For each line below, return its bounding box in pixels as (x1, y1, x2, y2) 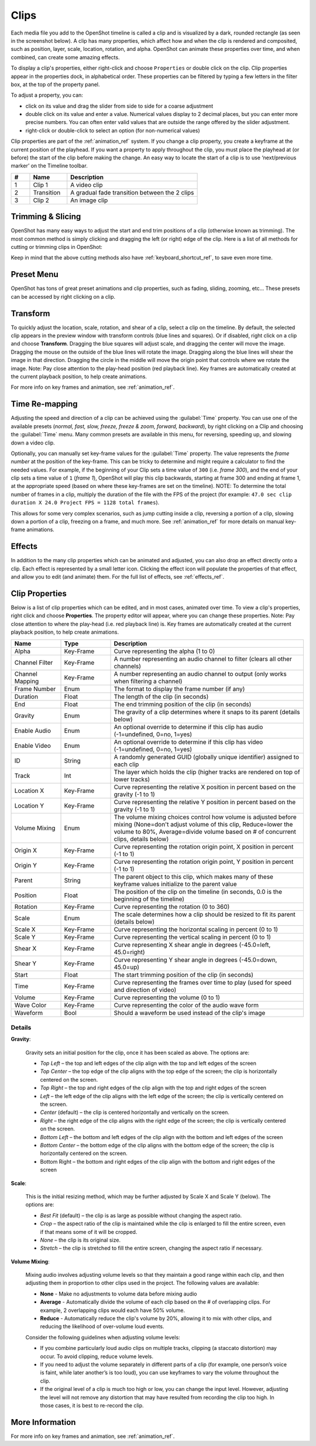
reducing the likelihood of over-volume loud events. (40, 1323, 164, 1330)
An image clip (70, 196, 108, 204)
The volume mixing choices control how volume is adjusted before (114, 813, 297, 821)
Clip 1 (33, 180, 48, 189)
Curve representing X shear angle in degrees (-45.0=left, (114, 941, 271, 949)
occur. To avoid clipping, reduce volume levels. (40, 1353, 154, 1360)
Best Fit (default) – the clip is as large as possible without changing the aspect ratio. (40, 1212, 242, 1219)
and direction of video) (114, 986, 177, 994)
